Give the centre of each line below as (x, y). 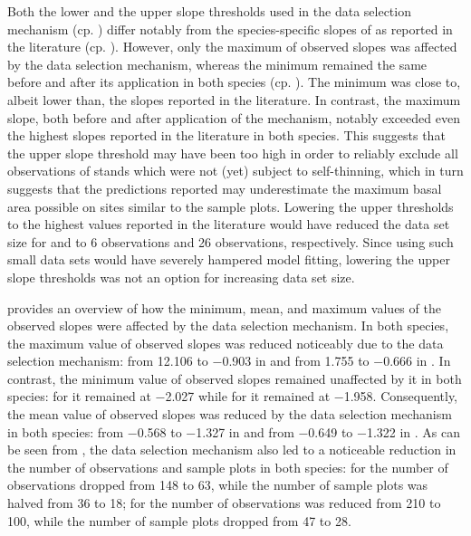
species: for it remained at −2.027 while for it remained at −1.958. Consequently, (232, 396)
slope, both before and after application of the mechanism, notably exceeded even (234, 117)
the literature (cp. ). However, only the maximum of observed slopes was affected (232, 47)
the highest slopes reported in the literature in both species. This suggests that (226, 135)
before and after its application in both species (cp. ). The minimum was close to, (234, 82)
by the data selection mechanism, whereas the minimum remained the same (217, 64)
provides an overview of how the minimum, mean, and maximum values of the (224, 307)
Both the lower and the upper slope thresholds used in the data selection (209, 11)
